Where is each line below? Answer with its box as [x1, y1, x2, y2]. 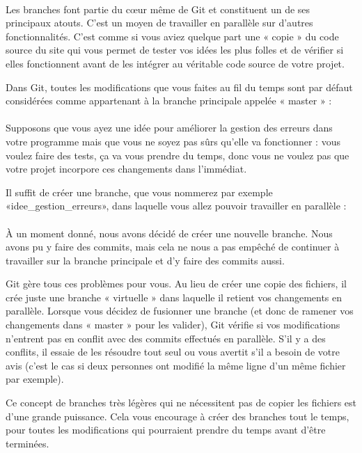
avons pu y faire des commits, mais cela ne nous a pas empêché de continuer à [6, 239, 340, 254]
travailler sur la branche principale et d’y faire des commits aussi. [6, 253, 285, 267]
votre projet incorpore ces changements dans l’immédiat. [6, 161, 247, 176]
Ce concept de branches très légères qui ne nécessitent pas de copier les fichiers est [6, 395, 356, 410]
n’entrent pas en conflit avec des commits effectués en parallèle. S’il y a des [6, 331, 326, 345]
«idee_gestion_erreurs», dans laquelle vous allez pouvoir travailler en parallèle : [6, 198, 347, 213]
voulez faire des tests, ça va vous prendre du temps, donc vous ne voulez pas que [6, 148, 349, 162]
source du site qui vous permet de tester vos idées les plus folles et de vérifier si [6, 42, 344, 57]
